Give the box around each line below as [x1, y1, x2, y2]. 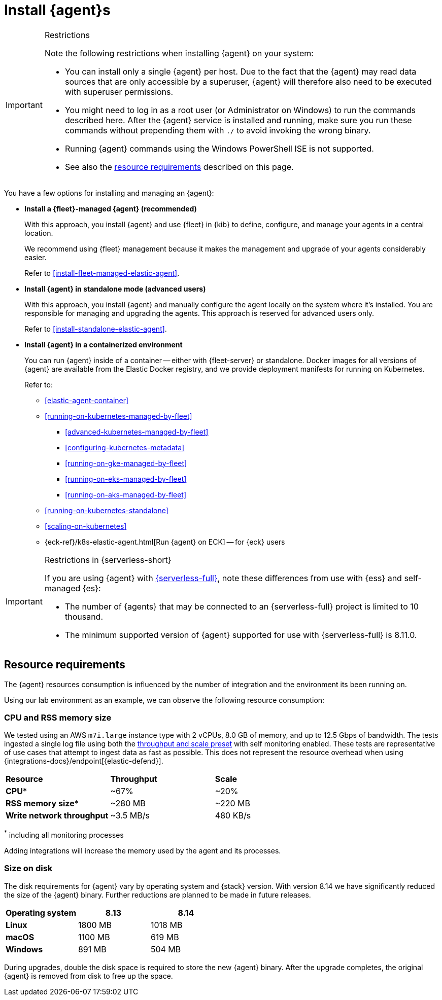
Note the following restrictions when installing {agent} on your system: [44, 48, 314, 58]
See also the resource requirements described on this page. [64, 161, 294, 172]
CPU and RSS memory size [4, 712, 112, 723]
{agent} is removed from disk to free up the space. [4, 971, 173, 980]
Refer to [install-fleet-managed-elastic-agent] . [24, 268, 180, 277]
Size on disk [4, 863, 53, 874]
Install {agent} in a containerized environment [24, 340, 183, 349]
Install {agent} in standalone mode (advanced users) [24, 284, 206, 293]
